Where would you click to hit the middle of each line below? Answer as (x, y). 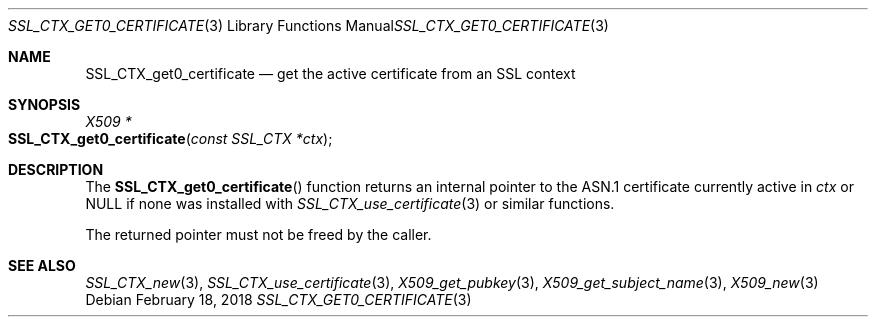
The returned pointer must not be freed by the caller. (258, 234)
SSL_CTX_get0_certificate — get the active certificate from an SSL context (330, 73)
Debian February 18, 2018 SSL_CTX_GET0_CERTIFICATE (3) (278, 299)
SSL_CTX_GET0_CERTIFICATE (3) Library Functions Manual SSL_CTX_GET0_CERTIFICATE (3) (308, 25)
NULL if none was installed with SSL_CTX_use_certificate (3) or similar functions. (350, 203)
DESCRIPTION (56, 169)
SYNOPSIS (44, 104)
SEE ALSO (42, 265)
